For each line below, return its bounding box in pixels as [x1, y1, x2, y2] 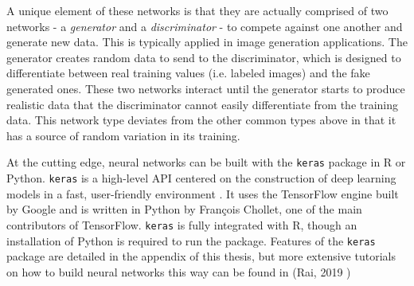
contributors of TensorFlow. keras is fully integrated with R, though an [6, 216, 357, 233]
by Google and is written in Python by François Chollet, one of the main [6, 201, 362, 217]
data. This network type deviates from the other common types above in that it [6, 112, 396, 128]
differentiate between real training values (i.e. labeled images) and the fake [6, 65, 370, 81]
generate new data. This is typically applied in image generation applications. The [6, 33, 408, 50]
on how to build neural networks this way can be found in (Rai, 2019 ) [6, 263, 351, 280]
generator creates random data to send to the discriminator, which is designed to [6, 49, 401, 65]
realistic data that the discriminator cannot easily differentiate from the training [6, 96, 399, 112]
